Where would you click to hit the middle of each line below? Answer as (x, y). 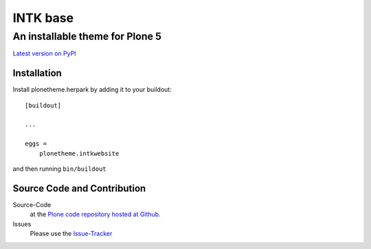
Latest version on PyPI (44, 54)
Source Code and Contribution (79, 188)
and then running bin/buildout (59, 169)
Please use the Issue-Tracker (71, 234)
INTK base (43, 18)
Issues (22, 224)
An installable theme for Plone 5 (87, 36)
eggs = (36, 144)
